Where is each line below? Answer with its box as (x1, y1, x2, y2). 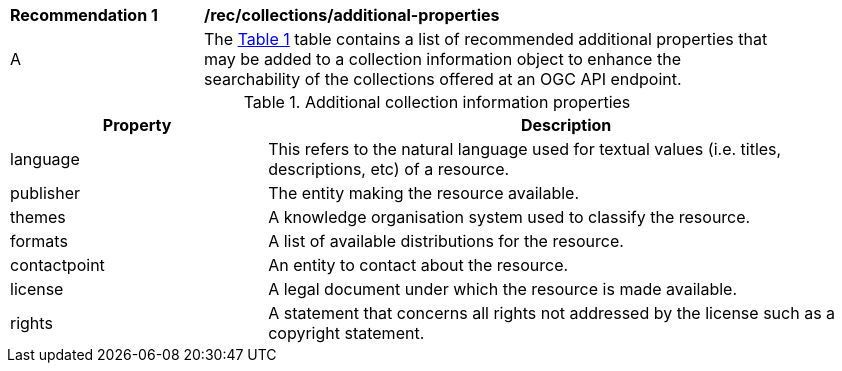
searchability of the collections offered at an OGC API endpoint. (204, 69, 682, 89)
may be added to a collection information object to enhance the (204, 49, 681, 69)
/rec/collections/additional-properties (204, 5, 500, 25)
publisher (10, 183, 81, 203)
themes (10, 207, 66, 227)
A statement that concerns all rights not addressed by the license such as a (268, 303, 836, 323)
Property (102, 115, 172, 135)
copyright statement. (268, 323, 425, 343)
